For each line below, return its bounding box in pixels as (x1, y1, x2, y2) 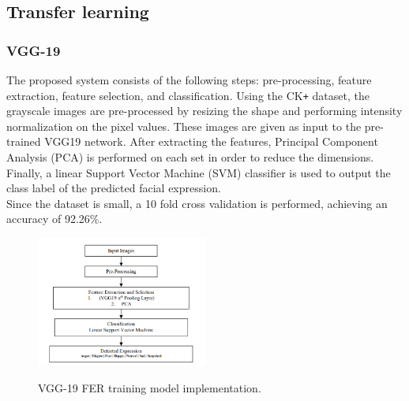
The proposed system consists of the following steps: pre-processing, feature (6, 72, 372, 87)
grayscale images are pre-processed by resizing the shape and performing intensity (6, 102, 403, 119)
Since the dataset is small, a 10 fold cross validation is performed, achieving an (6, 195, 388, 211)
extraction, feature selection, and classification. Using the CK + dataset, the (6, 87, 370, 103)
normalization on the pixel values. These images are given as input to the (6, 117, 362, 134)
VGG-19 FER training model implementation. (38, 379, 261, 395)
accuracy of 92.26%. (6, 210, 103, 227)
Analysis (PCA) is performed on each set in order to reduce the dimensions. (6, 149, 374, 165)
